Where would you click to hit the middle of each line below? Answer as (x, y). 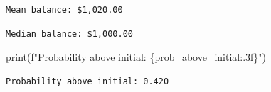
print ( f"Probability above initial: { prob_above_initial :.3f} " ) (136, 57)
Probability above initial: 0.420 (87, 81)
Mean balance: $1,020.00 (64, 10)
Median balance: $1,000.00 (69, 34)
